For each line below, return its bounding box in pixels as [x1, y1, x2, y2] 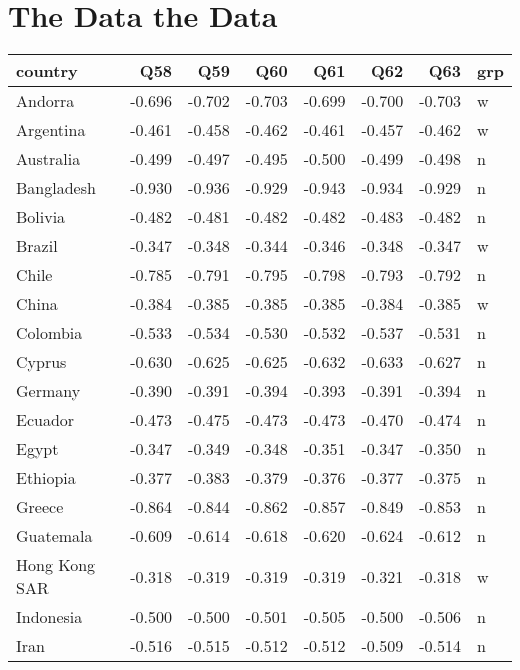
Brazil [16, 234, 58, 258]
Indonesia [16, 605, 83, 629]
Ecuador [16, 408, 75, 432]
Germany [16, 379, 81, 403]
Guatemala [16, 524, 93, 548]
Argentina [16, 118, 86, 142]
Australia [16, 147, 81, 171]
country [16, 59, 78, 83]
